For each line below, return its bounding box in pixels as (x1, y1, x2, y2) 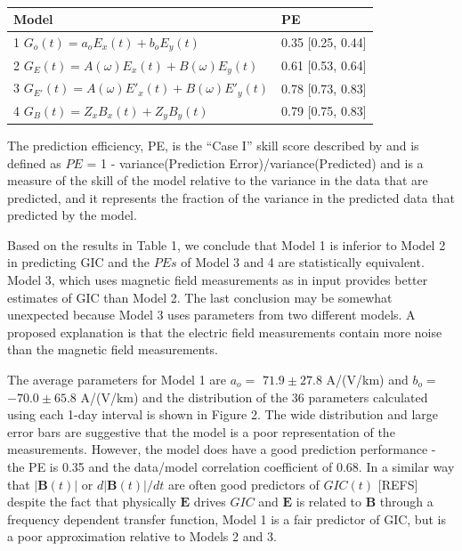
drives (193, 492, 226, 511)
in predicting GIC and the (7, 253, 150, 271)
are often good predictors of (167, 474, 320, 493)
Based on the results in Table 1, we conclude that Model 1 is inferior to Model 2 (7, 235, 446, 254)
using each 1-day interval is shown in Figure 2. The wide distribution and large (7, 405, 439, 424)
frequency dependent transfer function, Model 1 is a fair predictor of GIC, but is (7, 509, 446, 528)
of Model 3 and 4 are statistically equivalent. (181, 253, 425, 271)
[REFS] (377, 474, 418, 493)
